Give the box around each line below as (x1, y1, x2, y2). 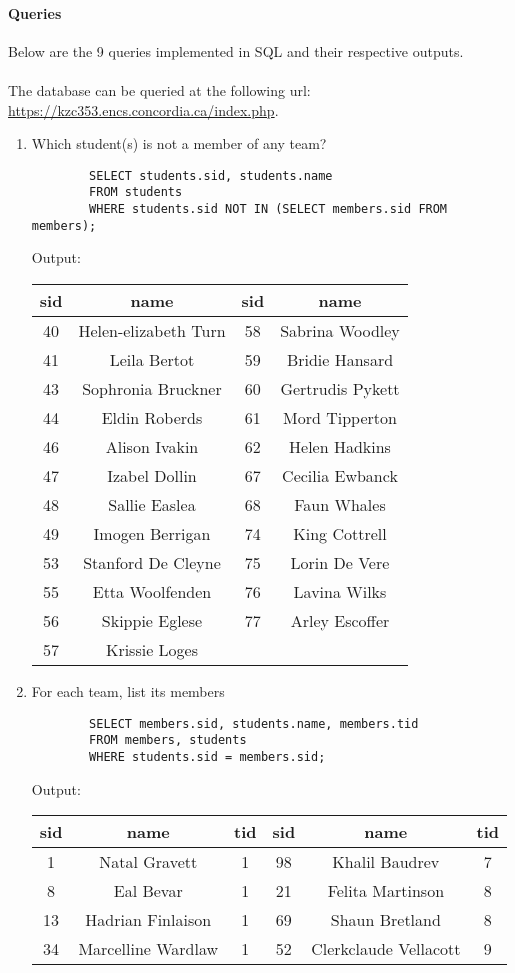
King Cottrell (293, 521, 387, 545)
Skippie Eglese (101, 608, 203, 632)
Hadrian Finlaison (85, 908, 212, 932)
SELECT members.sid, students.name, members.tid (89, 716, 419, 731)
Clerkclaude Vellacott (311, 937, 461, 961)
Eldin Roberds (101, 405, 203, 429)
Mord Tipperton (283, 405, 397, 429)
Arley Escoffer (290, 608, 390, 632)
